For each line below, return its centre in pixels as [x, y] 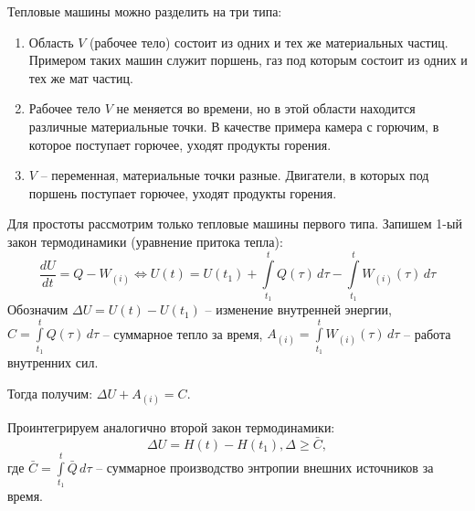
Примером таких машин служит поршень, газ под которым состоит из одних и [248, 60]
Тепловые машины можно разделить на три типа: [145, 11]
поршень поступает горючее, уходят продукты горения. [183, 192]
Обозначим [38, 309]
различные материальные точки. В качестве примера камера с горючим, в [234, 126]
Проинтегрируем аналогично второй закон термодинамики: [171, 426]
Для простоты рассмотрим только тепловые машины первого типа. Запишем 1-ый [235, 224]
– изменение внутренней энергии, [298, 309]
